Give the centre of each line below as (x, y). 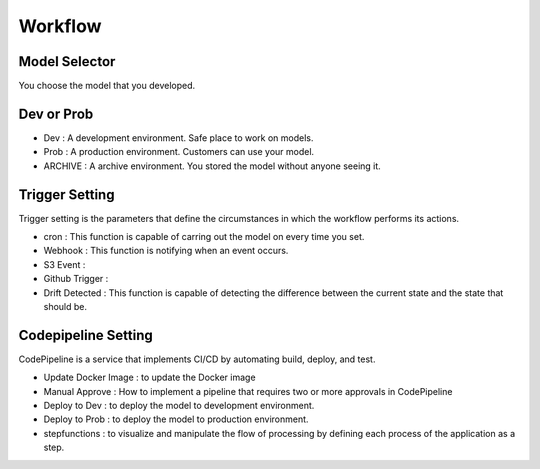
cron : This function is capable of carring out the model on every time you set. (204, 237)
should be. (65, 306)
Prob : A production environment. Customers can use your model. (179, 152)
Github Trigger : (76, 279)
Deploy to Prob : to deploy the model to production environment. (176, 419)
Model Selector (67, 61)
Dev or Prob (56, 113)
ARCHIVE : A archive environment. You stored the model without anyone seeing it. (212, 166)
